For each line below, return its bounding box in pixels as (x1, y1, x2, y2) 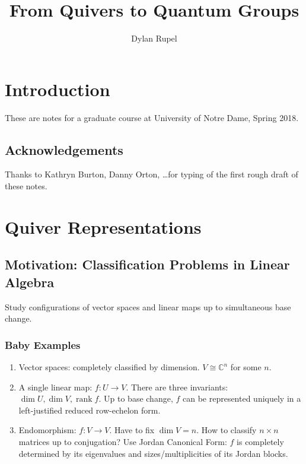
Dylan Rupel (131, 32, 177, 45)
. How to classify (196, 424, 257, 436)
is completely (237, 435, 284, 447)
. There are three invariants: (126, 380, 228, 393)
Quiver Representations (5, 214, 202, 239)
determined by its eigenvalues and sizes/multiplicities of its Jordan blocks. (18, 447, 288, 459)
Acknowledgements (5, 140, 123, 158)
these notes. (5, 180, 47, 192)
